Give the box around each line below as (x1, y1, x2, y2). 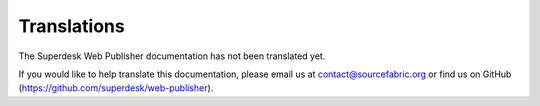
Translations (18, 15, 125, 37)
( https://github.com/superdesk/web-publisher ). (18, 82, 214, 94)
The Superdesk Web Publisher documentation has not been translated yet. (18, 50, 326, 62)
